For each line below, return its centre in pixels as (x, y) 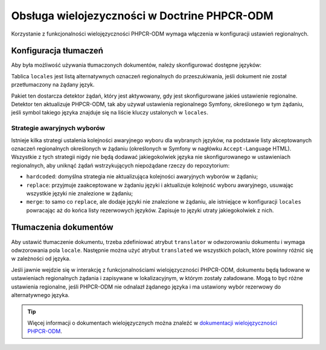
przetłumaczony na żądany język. (53, 85)
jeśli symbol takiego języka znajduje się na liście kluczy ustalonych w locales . (110, 113)
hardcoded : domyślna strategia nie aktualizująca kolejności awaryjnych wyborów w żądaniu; (142, 177)
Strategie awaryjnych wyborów (58, 128)
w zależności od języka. (41, 258)
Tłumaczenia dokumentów (62, 227)
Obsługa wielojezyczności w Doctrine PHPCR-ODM (142, 16)
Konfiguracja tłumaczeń (57, 51)
